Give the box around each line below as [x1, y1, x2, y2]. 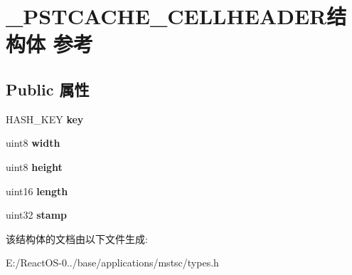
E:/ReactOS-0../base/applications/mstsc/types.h [6, 255, 219, 270]
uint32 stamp [6, 207, 67, 222]
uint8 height [6, 159, 63, 174]
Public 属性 [6, 78, 90, 100]
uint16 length [6, 183, 68, 198]
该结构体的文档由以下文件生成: [6, 231, 148, 246]
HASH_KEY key [6, 111, 84, 126]
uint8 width [6, 135, 60, 150]
